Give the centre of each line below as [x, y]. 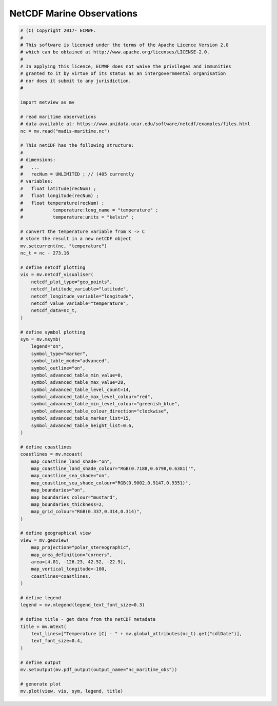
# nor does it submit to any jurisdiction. [76, 81]
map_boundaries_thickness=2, [68, 504]
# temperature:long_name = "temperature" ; [89, 210]
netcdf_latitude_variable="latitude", [80, 289]
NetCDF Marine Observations [74, 13]
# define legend [41, 598]
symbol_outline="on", [58, 368]
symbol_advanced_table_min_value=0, [77, 375]
